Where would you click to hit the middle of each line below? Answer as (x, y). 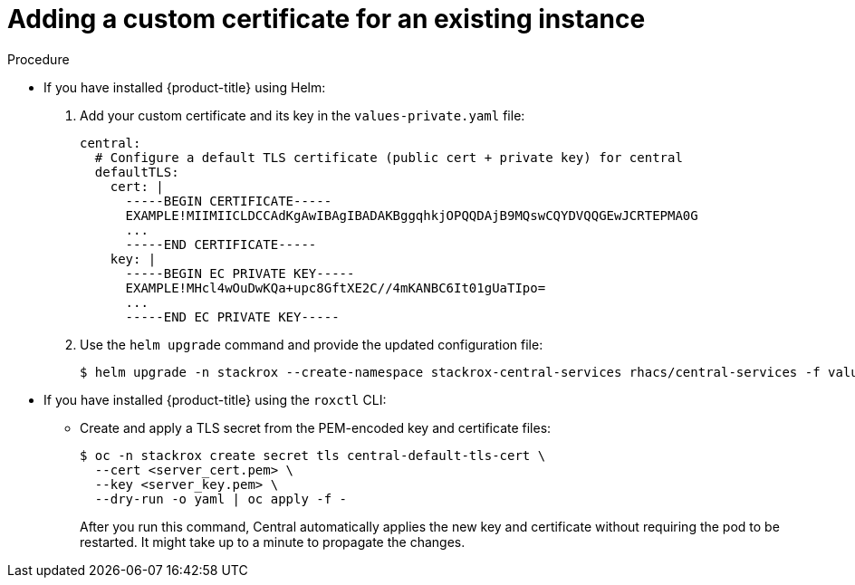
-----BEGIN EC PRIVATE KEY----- (240, 273)
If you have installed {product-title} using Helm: (185, 87)
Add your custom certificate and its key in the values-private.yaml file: (303, 115)
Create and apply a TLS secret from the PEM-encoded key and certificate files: (316, 427)
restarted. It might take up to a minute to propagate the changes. (273, 542)
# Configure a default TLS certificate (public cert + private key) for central (389, 157)
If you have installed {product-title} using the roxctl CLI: (215, 399)
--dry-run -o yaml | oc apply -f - (221, 499)
